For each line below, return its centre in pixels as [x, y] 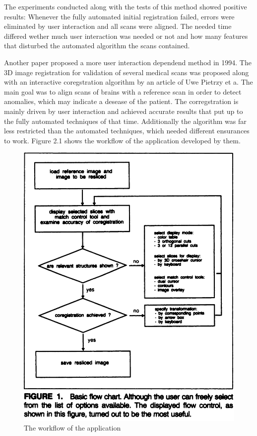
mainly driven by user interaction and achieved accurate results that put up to [124, 111]
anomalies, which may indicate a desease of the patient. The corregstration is [121, 101]
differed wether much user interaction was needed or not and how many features [126, 36]
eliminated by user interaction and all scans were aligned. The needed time [118, 26]
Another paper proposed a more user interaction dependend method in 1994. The [128, 62]
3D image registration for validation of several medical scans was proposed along [127, 72]
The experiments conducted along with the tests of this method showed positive [126, 6]
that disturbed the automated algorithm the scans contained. [97, 46]
